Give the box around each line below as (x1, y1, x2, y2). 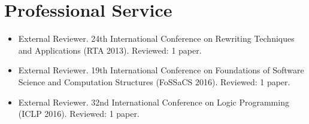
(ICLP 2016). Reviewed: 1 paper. (18, 107, 140, 120)
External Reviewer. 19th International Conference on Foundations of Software (18, 64, 304, 76)
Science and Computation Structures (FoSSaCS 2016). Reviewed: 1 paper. (18, 75, 290, 88)
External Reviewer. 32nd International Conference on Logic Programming (18, 95, 289, 108)
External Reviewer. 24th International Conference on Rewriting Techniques (18, 32, 295, 45)
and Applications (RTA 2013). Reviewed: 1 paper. (18, 44, 202, 56)
